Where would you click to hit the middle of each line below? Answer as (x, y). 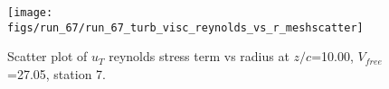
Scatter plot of (47, 56)
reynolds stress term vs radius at (199, 56)
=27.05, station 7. (57, 73)
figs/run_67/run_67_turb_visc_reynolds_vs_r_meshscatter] (185, 27)
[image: (30, 13)
